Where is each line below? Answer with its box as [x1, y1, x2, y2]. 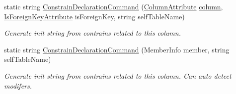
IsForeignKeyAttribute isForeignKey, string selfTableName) [4, 11, 185, 21]
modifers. [4, 80, 32, 91]
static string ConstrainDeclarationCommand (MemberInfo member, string [4, 44, 230, 54]
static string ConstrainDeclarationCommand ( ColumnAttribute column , [4, 1, 223, 11]
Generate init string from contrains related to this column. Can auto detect [4, 70, 232, 81]
